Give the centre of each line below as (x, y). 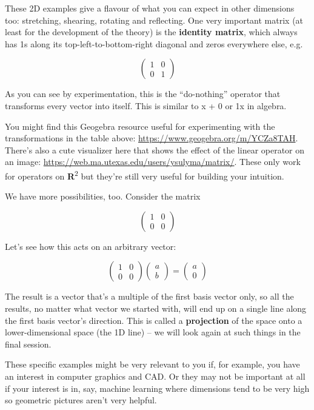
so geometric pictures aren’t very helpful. (81, 400)
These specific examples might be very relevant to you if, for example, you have (152, 364)
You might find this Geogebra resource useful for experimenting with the (140, 126)
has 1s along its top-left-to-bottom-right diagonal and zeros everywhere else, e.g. (154, 43)
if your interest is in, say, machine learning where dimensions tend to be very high (157, 388)
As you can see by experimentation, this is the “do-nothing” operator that (143, 94)
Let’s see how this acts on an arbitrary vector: (91, 246)
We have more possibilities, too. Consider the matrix (103, 196)
